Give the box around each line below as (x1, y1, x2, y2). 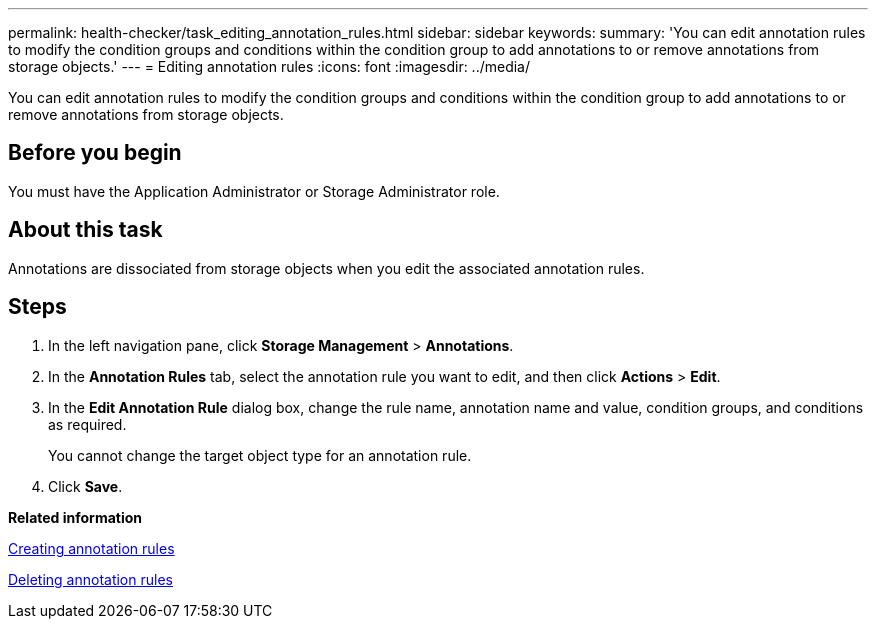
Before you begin (8, 140, 182, 166)
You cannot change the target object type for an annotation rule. (48, 446, 472, 464)
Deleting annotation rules (8, 570, 173, 588)
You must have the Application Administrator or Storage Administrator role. (8, 182, 500, 200)
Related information (8, 508, 143, 526)
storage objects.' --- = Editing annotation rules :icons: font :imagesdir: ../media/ (8, 58, 531, 75)
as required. (48, 415, 127, 433)
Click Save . (48, 477, 123, 495)
